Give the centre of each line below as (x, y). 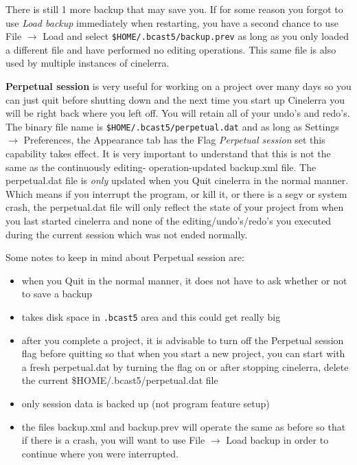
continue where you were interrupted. (100, 453)
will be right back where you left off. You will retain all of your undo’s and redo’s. (178, 113)
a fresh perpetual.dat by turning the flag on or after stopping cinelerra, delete (185, 366)
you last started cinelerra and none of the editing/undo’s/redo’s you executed (169, 221)
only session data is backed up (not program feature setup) (146, 404)
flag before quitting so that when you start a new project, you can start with (183, 353)
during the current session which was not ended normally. (127, 234)
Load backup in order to (277, 440)
